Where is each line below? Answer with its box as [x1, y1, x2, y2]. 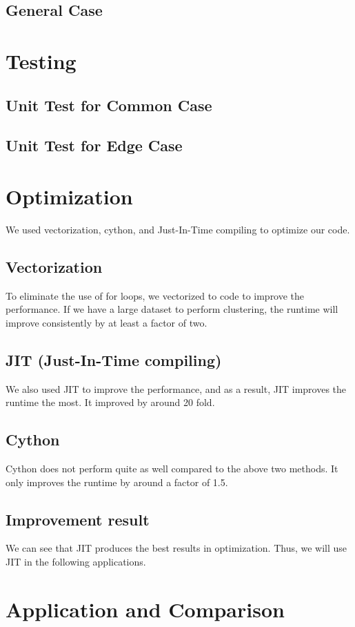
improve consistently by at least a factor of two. [6, 315, 207, 329]
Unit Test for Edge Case [6, 135, 183, 156]
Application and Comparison [6, 595, 285, 623]
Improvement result [6, 508, 150, 530]
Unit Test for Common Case [6, 94, 212, 115]
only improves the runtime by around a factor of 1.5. [6, 474, 228, 489]
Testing [6, 46, 77, 75]
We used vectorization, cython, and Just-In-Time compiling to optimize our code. [6, 222, 350, 236]
